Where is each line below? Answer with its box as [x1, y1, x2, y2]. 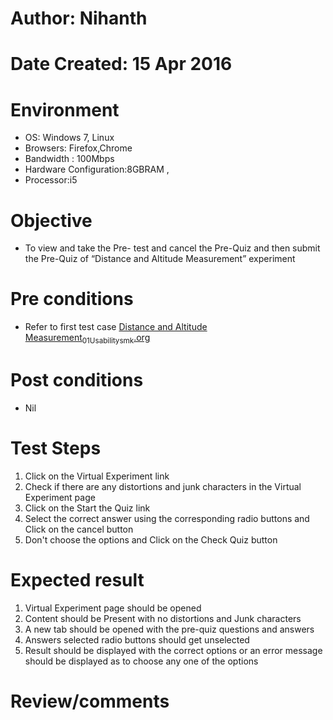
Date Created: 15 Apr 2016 [10, 53, 233, 76]
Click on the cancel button [24, 523, 134, 535]
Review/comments [10, 690, 170, 712]
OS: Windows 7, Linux [24, 132, 115, 144]
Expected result [10, 569, 145, 592]
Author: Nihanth [10, 7, 148, 30]
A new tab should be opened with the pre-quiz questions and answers [24, 623, 315, 635]
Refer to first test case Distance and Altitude [24, 321, 208, 333]
